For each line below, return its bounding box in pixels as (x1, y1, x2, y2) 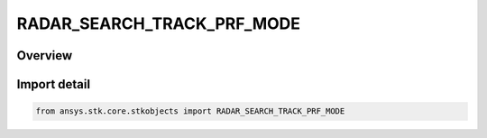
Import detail (16, 77, 90, 92)
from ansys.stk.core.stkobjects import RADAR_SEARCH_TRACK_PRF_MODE (35, 106, 345, 116)
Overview (16, 48, 73, 63)
